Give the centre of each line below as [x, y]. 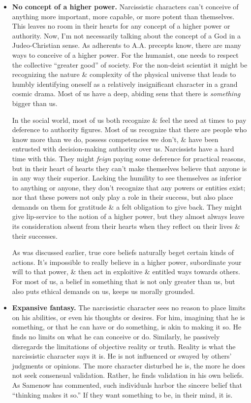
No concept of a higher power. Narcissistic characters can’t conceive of [125, 6]
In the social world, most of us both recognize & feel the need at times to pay [129, 120]
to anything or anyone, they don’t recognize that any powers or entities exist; [129, 187]
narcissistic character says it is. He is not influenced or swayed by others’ [122, 356]
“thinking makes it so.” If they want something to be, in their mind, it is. [122, 394]
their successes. [35, 236]
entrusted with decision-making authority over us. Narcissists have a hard [123, 149]
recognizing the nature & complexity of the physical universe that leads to [124, 74]
